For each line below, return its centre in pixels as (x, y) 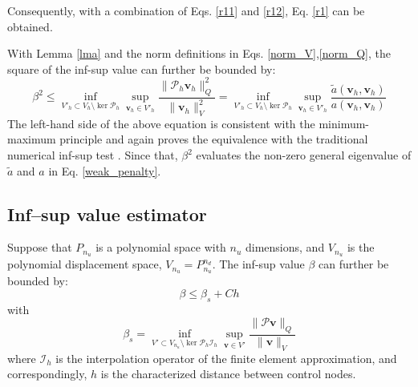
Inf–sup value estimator (107, 214)
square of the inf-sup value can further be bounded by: (142, 69)
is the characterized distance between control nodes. (228, 374)
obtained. (30, 26)
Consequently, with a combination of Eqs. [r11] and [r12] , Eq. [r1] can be (186, 10)
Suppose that (40, 247)
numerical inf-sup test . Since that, (93, 155)
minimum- (344, 123)
